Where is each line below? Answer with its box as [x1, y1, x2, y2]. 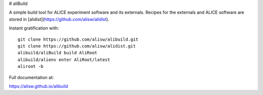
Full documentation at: [9, 74, 54, 80]
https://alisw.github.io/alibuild [9, 83, 68, 89]
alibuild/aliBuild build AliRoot [18, 50, 97, 56]
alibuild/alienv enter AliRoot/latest [18, 57, 111, 63]
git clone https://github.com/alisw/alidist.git [18, 43, 136, 48]
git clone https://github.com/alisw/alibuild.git [18, 36, 139, 42]
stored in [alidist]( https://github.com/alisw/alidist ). [9, 16, 110, 22]
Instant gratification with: [9, 25, 59, 31]
